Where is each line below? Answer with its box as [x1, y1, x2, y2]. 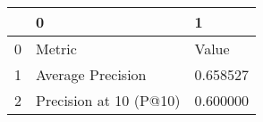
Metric [36, 38, 77, 59]
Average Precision [36, 64, 147, 85]
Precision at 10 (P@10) [36, 90, 181, 110]
